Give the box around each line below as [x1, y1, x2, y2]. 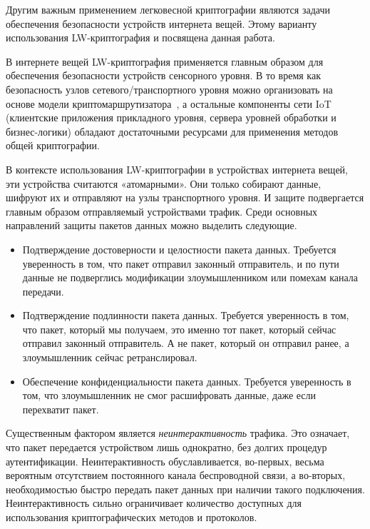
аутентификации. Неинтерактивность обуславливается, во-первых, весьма [6, 453, 324, 468]
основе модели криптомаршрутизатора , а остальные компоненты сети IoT [6, 96, 332, 111]
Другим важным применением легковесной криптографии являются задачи [6, 2, 330, 16]
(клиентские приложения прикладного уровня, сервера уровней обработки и [6, 110, 336, 125]
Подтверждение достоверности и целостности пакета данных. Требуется [22, 241, 336, 256]
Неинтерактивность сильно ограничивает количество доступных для [6, 495, 302, 510]
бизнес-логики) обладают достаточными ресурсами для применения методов [6, 124, 339, 138]
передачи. [22, 283, 64, 298]
